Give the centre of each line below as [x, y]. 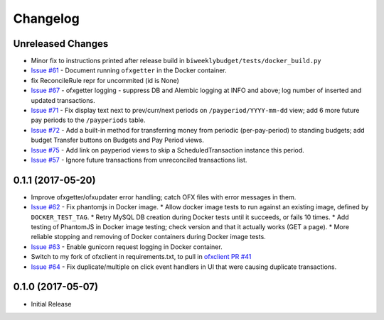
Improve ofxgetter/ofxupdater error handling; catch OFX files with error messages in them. [164, 197]
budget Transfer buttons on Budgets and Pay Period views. [117, 140]
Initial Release [51, 304]
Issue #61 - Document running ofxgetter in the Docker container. [129, 70]
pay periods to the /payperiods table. [88, 120]
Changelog [46, 18]
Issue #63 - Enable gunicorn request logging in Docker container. [127, 247]
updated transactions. [63, 100]
